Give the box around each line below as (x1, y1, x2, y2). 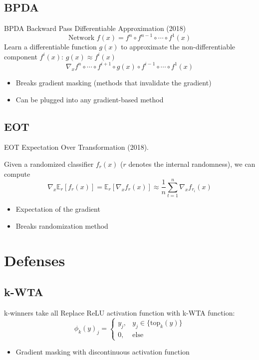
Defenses (4, 250, 65, 270)
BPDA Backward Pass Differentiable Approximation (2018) (4, 23, 186, 33)
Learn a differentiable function (4, 41, 97, 52)
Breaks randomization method (15, 220, 108, 231)
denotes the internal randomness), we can (128, 158, 256, 169)
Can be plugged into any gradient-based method (15, 94, 164, 104)
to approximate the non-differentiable (121, 41, 236, 52)
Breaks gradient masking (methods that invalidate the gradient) (15, 77, 212, 87)
